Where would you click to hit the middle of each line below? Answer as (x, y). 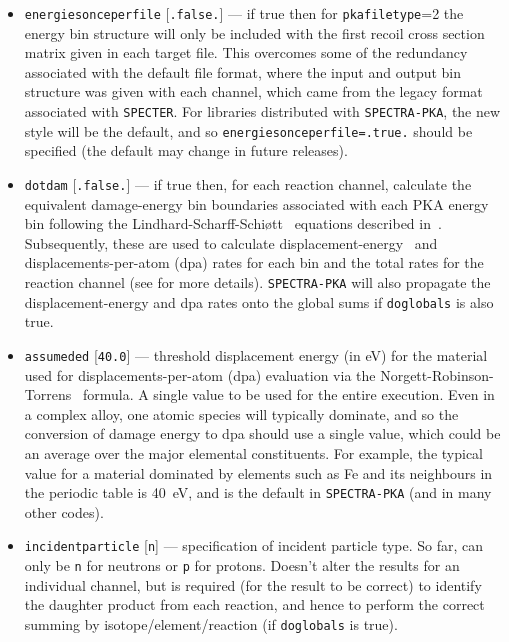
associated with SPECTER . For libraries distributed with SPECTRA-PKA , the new (262, 111)
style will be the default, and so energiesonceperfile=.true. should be (248, 130)
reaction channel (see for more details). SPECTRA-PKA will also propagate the (257, 281)
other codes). (64, 511)
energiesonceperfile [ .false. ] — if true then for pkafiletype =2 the (244, 13)
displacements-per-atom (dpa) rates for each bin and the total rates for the (254, 262)
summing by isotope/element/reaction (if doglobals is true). (211, 623)
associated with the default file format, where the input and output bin (243, 71)
